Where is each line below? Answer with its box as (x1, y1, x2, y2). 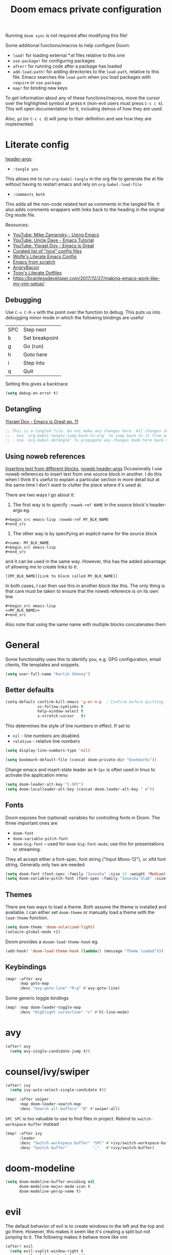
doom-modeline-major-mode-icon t (18, 1184, 91, 1189)
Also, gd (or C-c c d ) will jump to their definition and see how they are (5, 116, 152, 122)
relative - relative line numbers (12, 738, 80, 744)
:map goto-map (18, 981, 50, 986)
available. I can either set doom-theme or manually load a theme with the (5, 910, 155, 916)
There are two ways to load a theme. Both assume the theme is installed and (5, 904, 166, 910)
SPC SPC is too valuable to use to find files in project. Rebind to (5, 1115, 136, 1121)
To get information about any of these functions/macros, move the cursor (5, 95, 160, 101)
